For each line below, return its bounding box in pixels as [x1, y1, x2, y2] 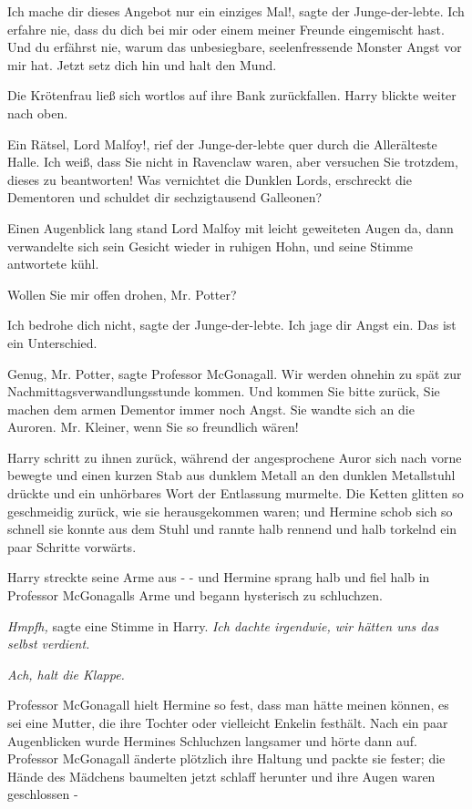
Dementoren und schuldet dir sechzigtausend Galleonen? [7, 188, 323, 207]
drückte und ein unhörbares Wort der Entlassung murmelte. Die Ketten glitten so [7, 484, 464, 503]
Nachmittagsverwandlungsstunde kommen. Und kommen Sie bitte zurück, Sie [7, 382, 440, 401]
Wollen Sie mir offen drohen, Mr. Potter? [7, 284, 237, 303]
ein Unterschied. [7, 333, 97, 352]
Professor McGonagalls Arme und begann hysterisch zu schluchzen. [7, 586, 383, 605]
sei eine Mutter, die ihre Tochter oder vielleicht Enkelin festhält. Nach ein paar [7, 713, 448, 732]
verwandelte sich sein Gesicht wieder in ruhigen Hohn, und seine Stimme [7, 236, 414, 255]
